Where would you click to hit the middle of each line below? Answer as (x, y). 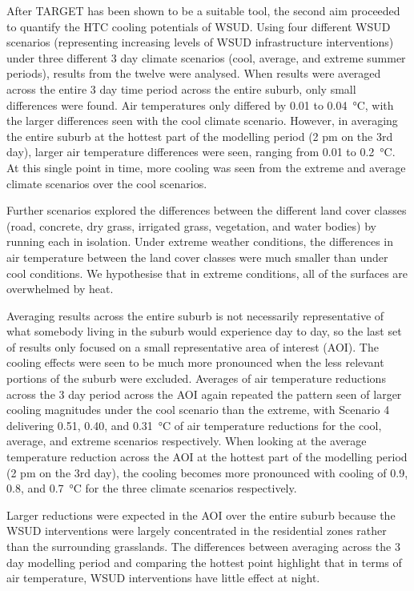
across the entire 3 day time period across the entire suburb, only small (181, 88)
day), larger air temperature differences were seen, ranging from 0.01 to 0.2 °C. (201, 152)
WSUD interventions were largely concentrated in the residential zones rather (197, 531)
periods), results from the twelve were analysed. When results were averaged (194, 73)
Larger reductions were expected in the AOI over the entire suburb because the (201, 515)
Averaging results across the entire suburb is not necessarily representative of (195, 315)
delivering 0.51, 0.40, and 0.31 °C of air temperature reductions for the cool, (194, 425)
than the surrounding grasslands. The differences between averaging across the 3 (203, 546)
